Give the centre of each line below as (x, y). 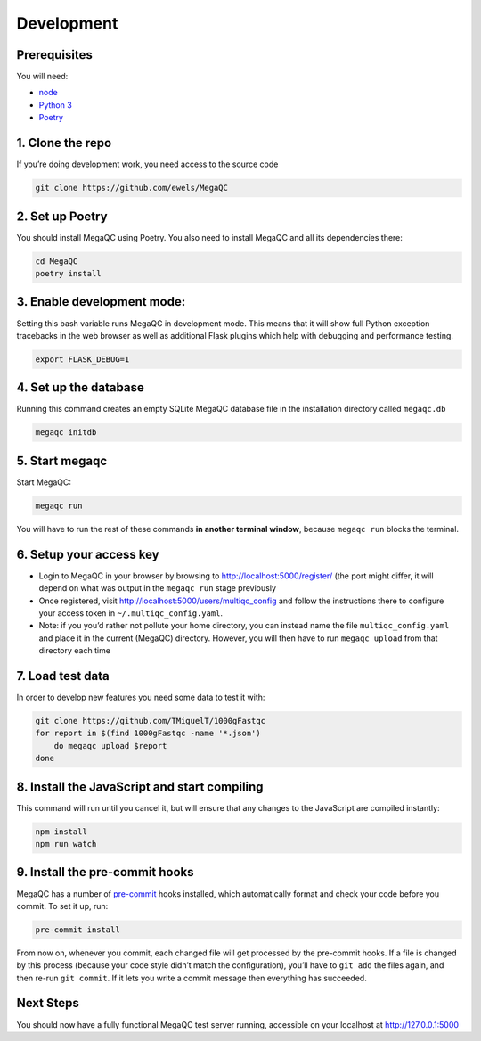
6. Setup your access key (88, 554)
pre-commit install (77, 930)
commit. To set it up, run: (62, 906)
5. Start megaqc (62, 460)
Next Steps (48, 1003)
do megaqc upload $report (110, 746)
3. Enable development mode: (101, 302)
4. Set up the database (80, 388)
